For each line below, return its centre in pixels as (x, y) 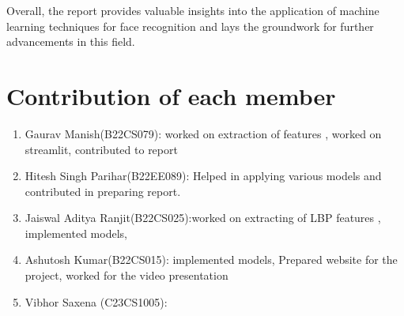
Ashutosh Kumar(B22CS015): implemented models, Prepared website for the (211, 260)
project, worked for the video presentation (126, 275)
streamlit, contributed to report (101, 149)
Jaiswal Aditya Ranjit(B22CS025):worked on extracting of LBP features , (203, 218)
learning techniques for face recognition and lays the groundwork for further (190, 26)
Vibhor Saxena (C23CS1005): (96, 301)
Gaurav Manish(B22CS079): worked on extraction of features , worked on (203, 133)
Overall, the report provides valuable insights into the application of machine (193, 10)
